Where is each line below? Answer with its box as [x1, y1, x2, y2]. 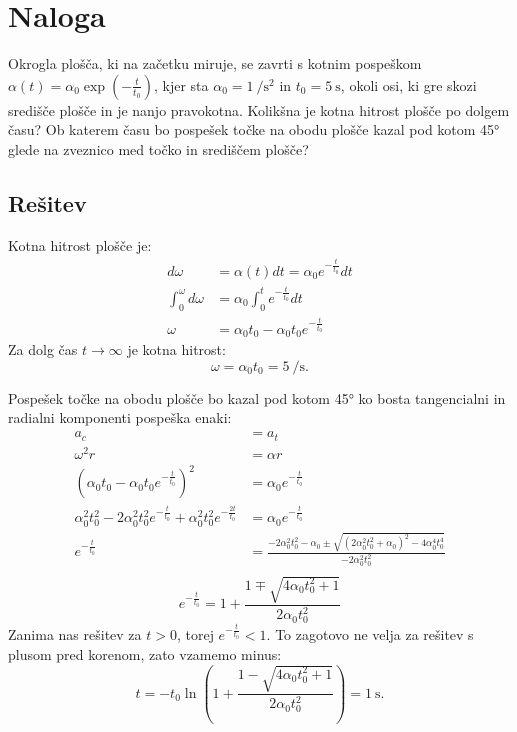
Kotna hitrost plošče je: [8, 234, 152, 255]
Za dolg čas [8, 339, 78, 360]
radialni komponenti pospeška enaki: [8, 407, 232, 428]
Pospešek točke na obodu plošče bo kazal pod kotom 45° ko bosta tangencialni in [8, 387, 506, 408]
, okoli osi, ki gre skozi [340, 74, 477, 95]
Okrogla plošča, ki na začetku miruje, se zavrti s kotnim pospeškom [8, 53, 422, 74]
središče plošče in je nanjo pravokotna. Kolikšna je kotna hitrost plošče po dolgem [8, 99, 510, 120]
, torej [176, 624, 214, 645]
